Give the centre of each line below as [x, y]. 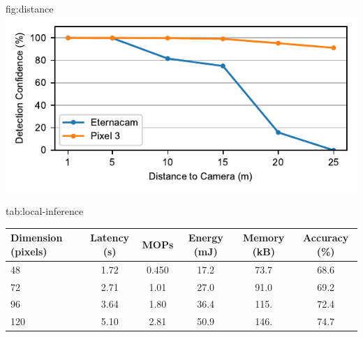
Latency [110, 238]
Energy [206, 238]
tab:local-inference [45, 211]
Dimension [37, 238]
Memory [264, 238]
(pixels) [29, 251]
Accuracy [326, 238]
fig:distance [30, 8]
